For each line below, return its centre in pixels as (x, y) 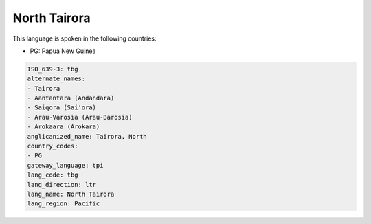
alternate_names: (56, 79)
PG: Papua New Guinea (63, 51)
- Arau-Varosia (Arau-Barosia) (80, 117)
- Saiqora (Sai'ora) (61, 108)
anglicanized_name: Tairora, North (87, 136)
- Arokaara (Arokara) (64, 127)
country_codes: (53, 146)
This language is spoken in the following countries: (85, 38)
